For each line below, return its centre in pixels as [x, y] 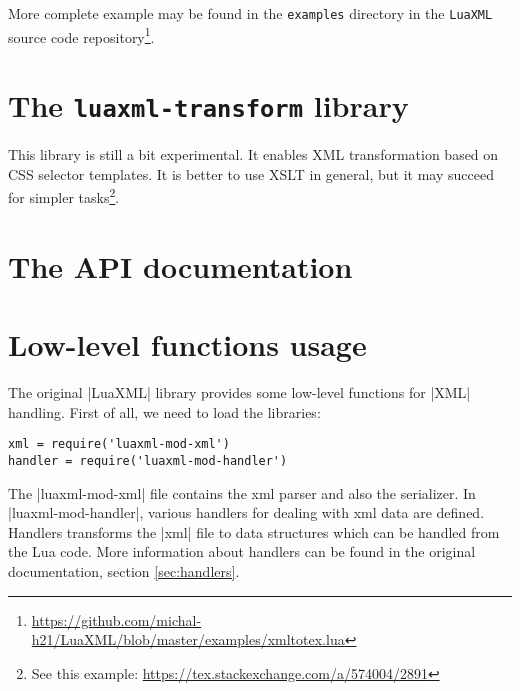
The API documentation [180, 265]
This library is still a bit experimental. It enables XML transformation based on [253, 154]
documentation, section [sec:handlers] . [124, 570]
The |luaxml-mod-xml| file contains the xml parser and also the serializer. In [242, 492]
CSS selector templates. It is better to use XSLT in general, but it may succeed [251, 173]
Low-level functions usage [187, 344]
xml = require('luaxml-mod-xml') [119, 444]
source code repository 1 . [81, 35]
